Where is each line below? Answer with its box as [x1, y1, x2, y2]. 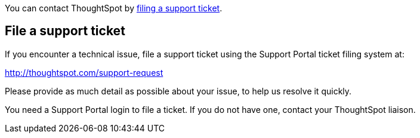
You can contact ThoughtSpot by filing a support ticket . [5, 3, 223, 13]
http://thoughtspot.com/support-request [5, 67, 163, 78]
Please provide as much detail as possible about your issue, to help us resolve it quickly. [5, 85, 352, 96]
